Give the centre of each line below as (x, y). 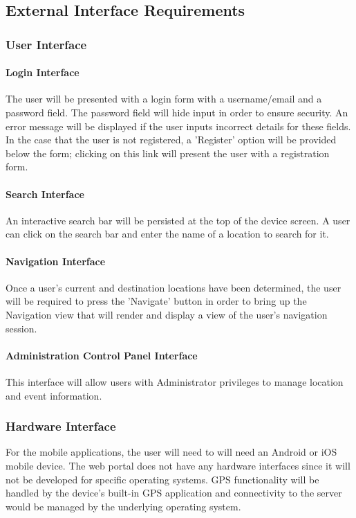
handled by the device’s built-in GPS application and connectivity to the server (174, 493)
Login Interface (43, 72)
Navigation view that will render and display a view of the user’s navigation (167, 314)
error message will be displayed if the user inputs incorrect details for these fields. (178, 126)
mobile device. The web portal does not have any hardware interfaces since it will (178, 465)
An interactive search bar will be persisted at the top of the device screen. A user (178, 220)
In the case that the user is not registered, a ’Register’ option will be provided (171, 140)
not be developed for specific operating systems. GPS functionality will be (162, 479)
